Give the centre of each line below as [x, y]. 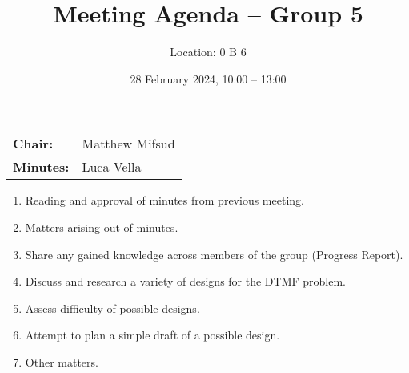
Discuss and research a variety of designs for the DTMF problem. [186, 281]
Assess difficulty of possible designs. [112, 308]
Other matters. [62, 361]
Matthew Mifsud [128, 144]
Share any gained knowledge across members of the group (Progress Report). [214, 254]
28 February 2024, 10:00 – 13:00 [208, 78]
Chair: [33, 144]
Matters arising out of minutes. [102, 227]
